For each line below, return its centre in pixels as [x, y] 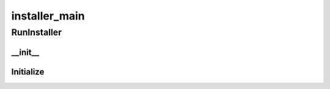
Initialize [28, 72]
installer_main [48, 16]
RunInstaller [37, 32]
